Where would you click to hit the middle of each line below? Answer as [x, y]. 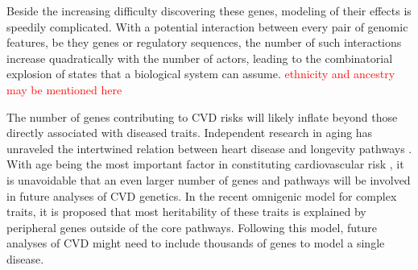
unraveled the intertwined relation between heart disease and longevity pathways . [209, 148]
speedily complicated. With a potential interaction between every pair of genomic [207, 26]
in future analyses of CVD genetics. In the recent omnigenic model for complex [202, 195]
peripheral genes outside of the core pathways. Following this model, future [192, 227]
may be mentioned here [64, 89]
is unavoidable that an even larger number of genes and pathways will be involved [209, 179]
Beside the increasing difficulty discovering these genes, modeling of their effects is [209, 10]
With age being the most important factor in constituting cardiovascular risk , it [205, 164]
